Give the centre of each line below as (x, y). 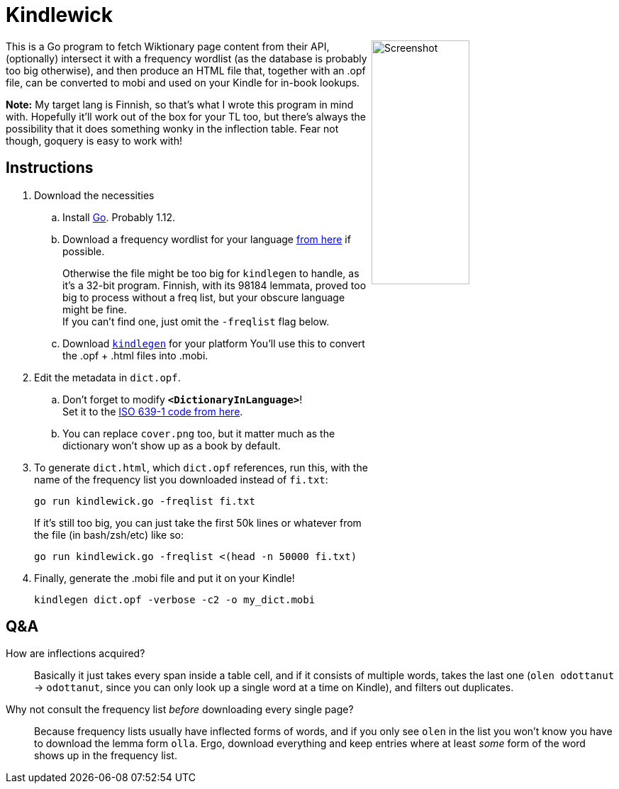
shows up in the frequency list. (106, 756)
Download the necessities (94, 195)
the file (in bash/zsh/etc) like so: (109, 535)
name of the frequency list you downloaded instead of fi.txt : (181, 479)
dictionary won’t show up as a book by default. (172, 445)
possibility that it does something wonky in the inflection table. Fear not (172, 128)
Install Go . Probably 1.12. (119, 217)
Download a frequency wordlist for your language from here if (207, 239)
